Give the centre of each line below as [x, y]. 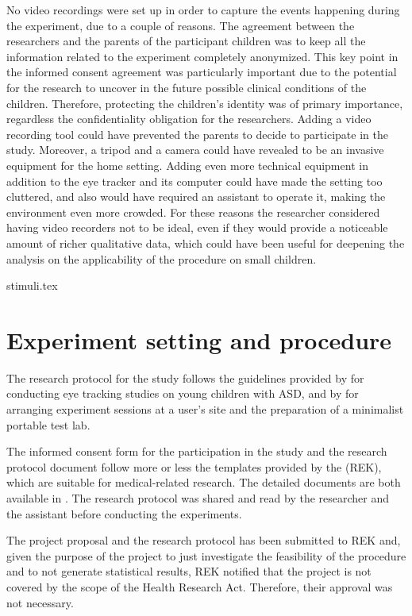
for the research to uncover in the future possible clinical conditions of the [187, 87]
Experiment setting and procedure [199, 339]
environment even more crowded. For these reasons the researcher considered [193, 212]
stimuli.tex [32, 285]
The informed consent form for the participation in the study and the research [197, 451]
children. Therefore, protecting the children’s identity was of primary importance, [205, 103]
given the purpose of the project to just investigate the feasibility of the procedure [206, 555]
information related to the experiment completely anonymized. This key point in [202, 56]
